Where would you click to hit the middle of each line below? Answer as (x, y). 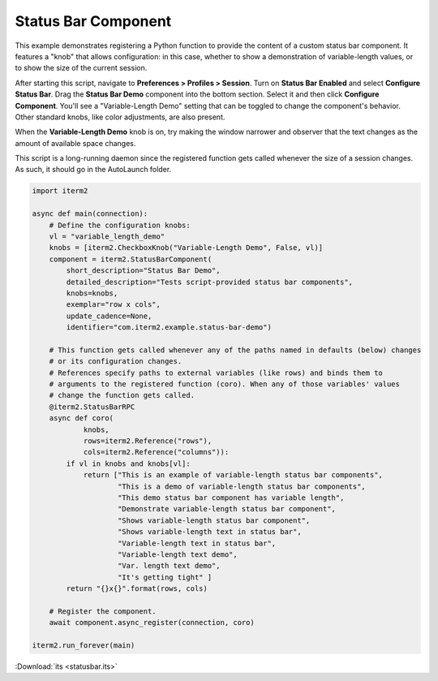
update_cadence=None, (109, 316)
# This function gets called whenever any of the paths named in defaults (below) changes (235, 350)
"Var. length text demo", (169, 566)
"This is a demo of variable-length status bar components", (242, 486)
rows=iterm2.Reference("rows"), (148, 441)
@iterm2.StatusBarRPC (92, 407)
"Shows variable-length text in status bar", (210, 532)
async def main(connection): (90, 214)
